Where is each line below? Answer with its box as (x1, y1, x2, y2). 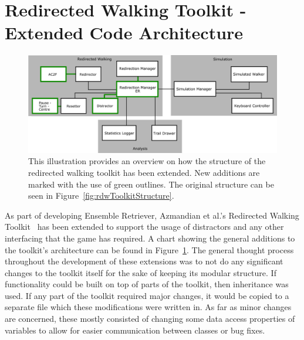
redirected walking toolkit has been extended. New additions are (28, 166, 260, 178)
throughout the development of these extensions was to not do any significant (5, 255, 283, 267)
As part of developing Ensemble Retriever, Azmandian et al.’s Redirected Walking (5, 209, 299, 221)
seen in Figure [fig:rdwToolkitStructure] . (28, 189, 174, 202)
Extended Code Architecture (5, 21, 244, 45)
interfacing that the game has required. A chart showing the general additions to (5, 232, 295, 244)
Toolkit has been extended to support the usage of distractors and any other (5, 220, 284, 233)
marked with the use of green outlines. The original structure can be (28, 178, 274, 190)
